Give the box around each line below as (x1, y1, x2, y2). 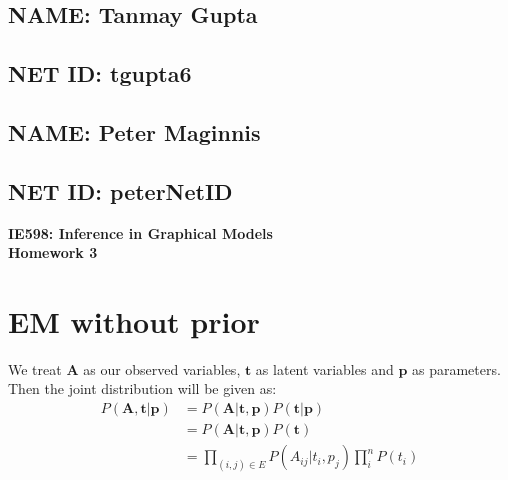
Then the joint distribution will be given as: (8, 378, 277, 399)
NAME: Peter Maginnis (8, 116, 261, 147)
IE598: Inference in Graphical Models (8, 222, 273, 243)
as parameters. (412, 358, 501, 379)
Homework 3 (8, 242, 98, 263)
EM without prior (8, 300, 260, 341)
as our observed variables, (83, 358, 241, 379)
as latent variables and (255, 358, 394, 379)
